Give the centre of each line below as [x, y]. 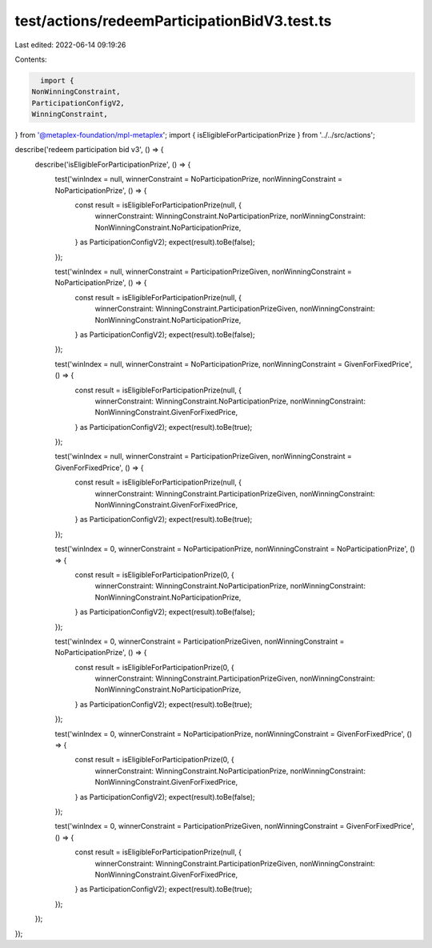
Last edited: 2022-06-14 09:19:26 [70, 45]
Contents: [31, 59]
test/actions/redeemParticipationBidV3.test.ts [173, 21]
